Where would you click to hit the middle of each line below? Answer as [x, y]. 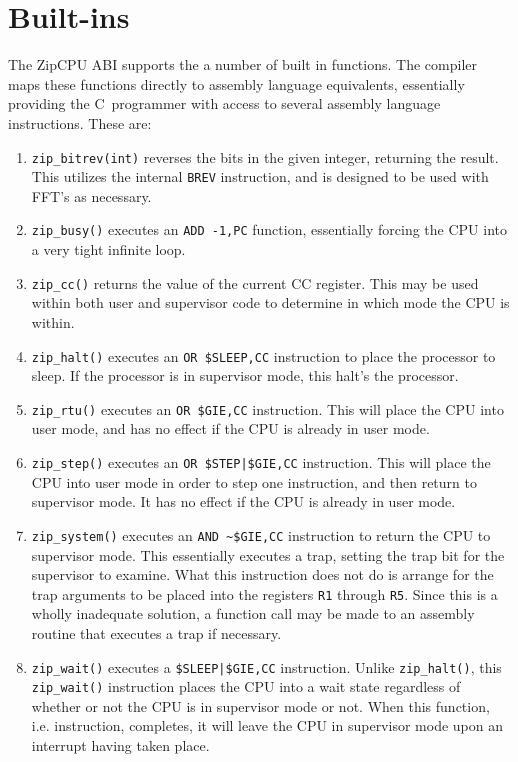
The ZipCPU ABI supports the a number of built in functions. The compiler [242, 64]
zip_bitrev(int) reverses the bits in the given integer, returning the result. [265, 156]
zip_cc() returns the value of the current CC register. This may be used [255, 282]
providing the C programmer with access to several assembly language [224, 103]
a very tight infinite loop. [108, 249]
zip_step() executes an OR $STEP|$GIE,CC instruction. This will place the [261, 462]
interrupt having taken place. [120, 745]
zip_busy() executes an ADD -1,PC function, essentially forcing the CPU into [269, 229]
